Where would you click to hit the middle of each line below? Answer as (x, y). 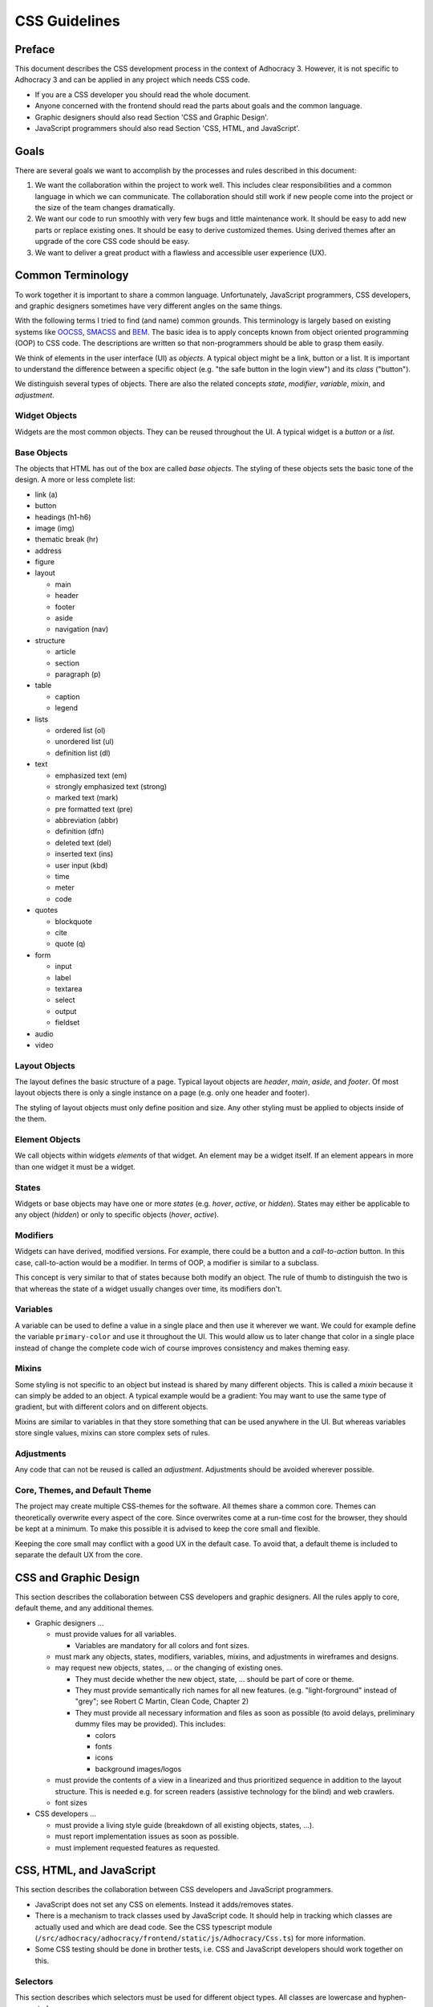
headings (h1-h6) (63, 517)
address (48, 551)
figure (45, 562)
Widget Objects (46, 416)
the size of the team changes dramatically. (105, 208)
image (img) (55, 528)
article (65, 652)
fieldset (67, 1023)
